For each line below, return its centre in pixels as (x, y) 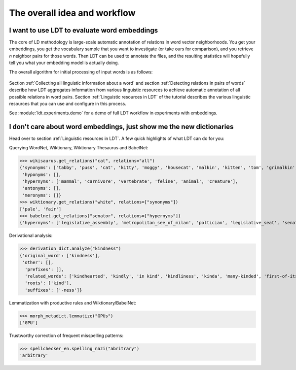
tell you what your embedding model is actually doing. (64, 63)
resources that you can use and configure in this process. (68, 104)
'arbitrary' (34, 355)
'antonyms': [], (42, 188)
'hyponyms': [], (42, 174)
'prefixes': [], (44, 269)
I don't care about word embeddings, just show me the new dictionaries (121, 127)
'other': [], (38, 263)
